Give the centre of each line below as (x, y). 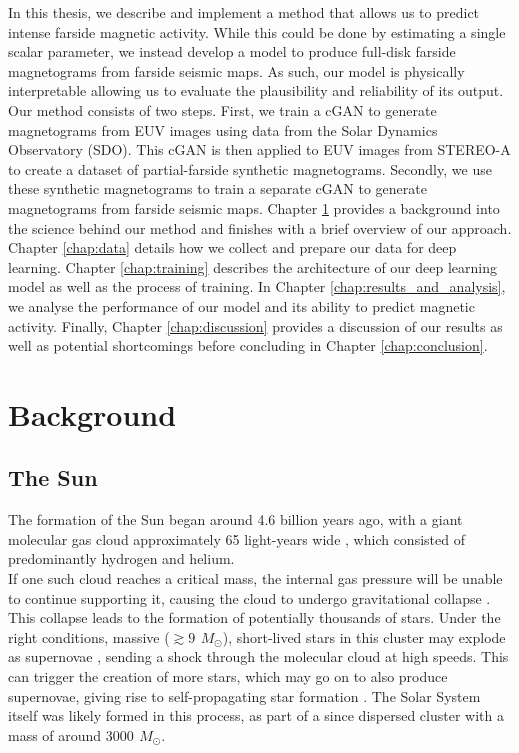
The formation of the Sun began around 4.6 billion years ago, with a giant (235, 519)
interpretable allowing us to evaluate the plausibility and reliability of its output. (256, 90)
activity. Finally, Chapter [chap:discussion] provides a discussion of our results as (255, 325)
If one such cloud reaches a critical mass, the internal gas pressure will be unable (255, 578)
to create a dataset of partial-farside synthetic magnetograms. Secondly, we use (250, 168)
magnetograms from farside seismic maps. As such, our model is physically (236, 70)
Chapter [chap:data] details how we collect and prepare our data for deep (232, 247)
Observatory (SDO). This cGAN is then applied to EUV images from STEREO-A (259, 149)
